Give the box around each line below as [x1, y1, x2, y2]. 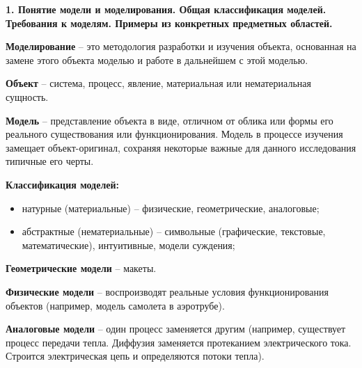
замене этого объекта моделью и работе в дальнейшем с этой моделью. [6, 52, 308, 67]
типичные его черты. [6, 154, 94, 168]
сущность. [6, 89, 49, 104]
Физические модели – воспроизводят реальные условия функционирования [6, 284, 329, 298]
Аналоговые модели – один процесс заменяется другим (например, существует [6, 321, 346, 336]
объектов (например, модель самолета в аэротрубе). [6, 298, 225, 312]
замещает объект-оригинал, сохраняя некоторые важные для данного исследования [6, 140, 356, 154]
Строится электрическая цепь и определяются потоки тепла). [6, 349, 265, 363]
